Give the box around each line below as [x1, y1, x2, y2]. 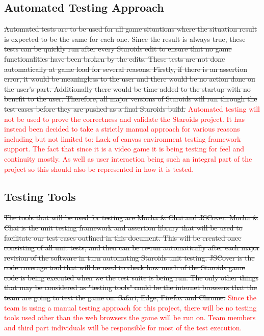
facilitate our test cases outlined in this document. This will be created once [4, 232, 242, 243]
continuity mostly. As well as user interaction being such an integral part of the [4, 153, 252, 164]
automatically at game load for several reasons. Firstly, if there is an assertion [4, 63, 247, 74]
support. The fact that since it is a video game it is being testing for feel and [4, 143, 245, 154]
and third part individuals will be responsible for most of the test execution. [4, 322, 242, 332]
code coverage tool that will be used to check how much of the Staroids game [4, 262, 245, 273]
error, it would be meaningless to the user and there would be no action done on [4, 73, 255, 84]
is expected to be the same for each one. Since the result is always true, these [4, 33, 246, 44]
